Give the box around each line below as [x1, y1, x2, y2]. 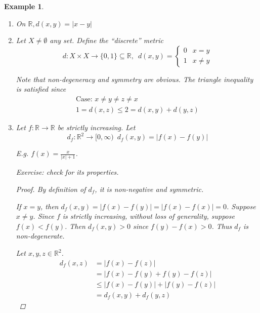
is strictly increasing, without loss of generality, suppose [62, 211, 235, 221]
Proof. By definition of [16, 184, 86, 194]
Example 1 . [4, 1, 44, 11]
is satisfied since [16, 84, 66, 94]
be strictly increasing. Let [57, 122, 136, 133]
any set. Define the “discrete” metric [50, 35, 163, 46]
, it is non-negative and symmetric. [95, 184, 204, 194]
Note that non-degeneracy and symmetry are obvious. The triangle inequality [16, 73, 253, 84]
